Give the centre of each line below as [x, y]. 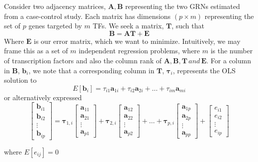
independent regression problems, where [139, 51]
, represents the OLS [204, 70]
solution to [20, 80]
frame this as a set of [36, 51]
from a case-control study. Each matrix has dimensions [87, 16]
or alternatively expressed [43, 97]
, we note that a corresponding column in [91, 70]
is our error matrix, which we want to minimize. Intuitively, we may [137, 41]
